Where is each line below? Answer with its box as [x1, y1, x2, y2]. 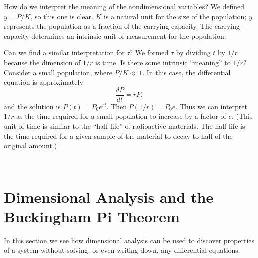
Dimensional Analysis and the [4, 186, 214, 207]
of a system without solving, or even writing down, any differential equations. [4, 245, 240, 255]
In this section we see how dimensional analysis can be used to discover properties [4, 235, 255, 245]
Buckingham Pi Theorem [4, 206, 180, 226]
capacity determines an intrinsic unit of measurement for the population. [4, 30, 226, 41]
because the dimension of [4, 57, 81, 67]
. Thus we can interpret [175, 101, 247, 111]
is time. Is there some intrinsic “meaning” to [95, 57, 231, 67]
